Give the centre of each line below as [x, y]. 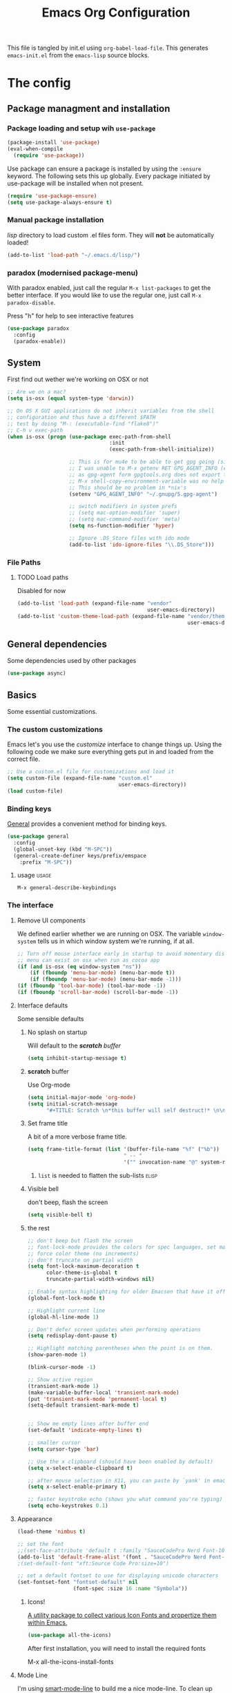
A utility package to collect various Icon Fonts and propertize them [122, 1615]
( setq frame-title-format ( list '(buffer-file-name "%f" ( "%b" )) [123, 1150]
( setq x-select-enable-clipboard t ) [80, 1468]
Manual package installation [56, 220]
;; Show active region [60, 1380]
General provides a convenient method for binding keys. [87, 824]
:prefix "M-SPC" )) [46, 862]
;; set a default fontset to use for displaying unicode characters [118, 1576]
